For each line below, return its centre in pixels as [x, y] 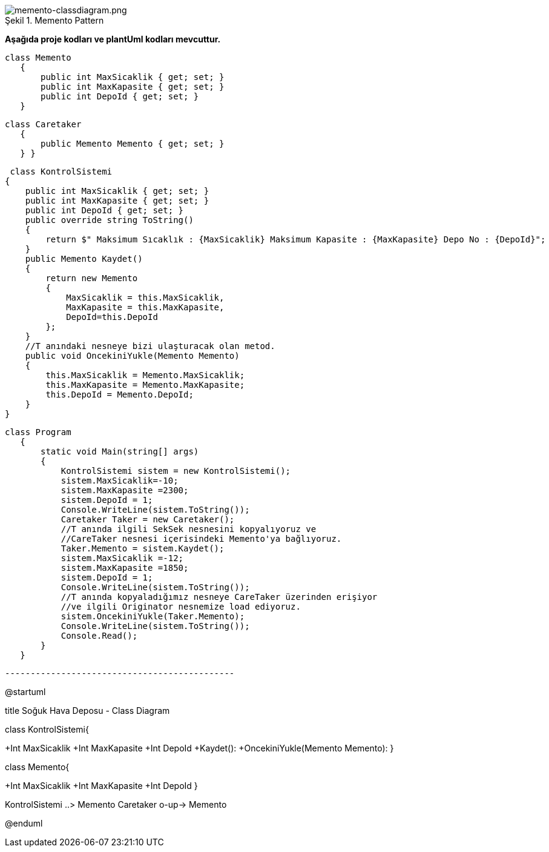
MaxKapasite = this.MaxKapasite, [145, 307]
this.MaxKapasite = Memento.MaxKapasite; [145, 385]
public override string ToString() [109, 220]
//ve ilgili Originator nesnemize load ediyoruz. [181, 607]
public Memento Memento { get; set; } [133, 144]
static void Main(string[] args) [120, 451]
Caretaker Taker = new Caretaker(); [148, 519]
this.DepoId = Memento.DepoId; [120, 394]
